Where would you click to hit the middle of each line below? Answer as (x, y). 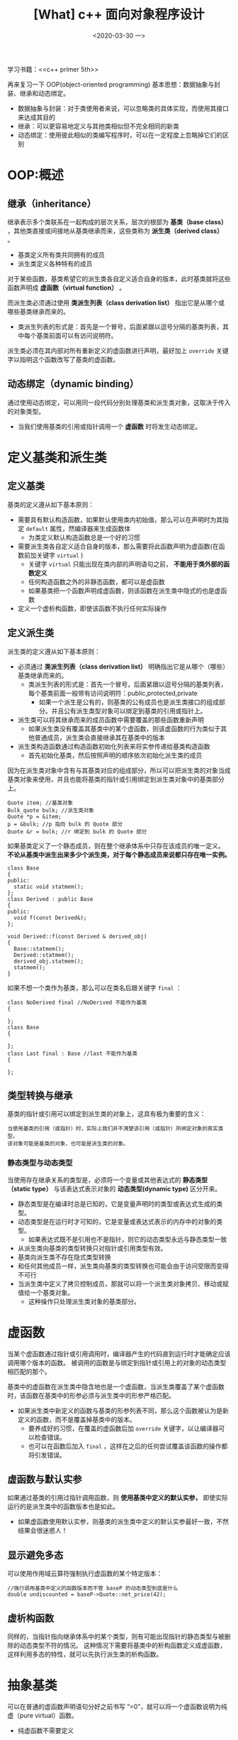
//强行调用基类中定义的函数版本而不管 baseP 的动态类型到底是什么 (93, 1588)
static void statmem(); (49, 887)
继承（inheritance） (52, 203)
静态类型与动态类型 (40, 1163)
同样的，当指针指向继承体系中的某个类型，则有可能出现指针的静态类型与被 (116, 1636)
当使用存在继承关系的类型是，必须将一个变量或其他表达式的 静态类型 (107, 1180)
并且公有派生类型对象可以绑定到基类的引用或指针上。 (129, 711)
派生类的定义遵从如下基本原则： (54, 651)
